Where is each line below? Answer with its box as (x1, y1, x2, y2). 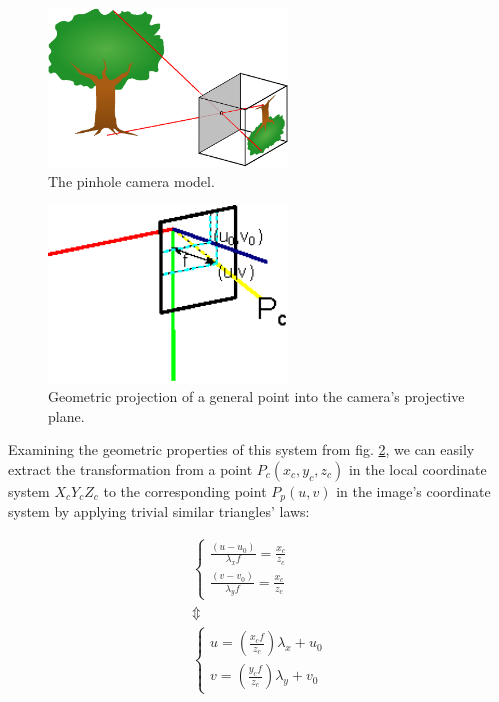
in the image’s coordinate (336, 480, 491, 501)
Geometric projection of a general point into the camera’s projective (48, 386, 465, 407)
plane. (48, 405, 85, 426)
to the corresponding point (103, 480, 267, 501)
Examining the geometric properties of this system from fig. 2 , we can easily (8, 439, 475, 460)
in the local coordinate (348, 458, 487, 479)
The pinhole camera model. (48, 170, 215, 191)
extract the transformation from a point (8, 458, 253, 479)
